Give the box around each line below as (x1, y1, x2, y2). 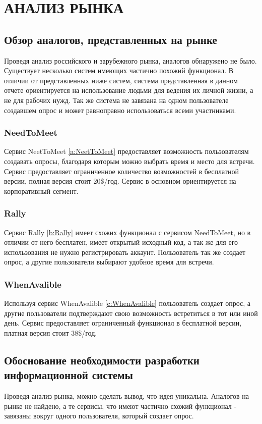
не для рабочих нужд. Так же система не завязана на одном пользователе (4, 94, 229, 105)
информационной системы (4, 367, 133, 383)
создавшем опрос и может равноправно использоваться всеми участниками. (4, 104, 236, 115)
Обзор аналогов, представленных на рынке (4, 31, 217, 47)
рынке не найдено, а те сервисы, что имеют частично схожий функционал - (4, 400, 237, 411)
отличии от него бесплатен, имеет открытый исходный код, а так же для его (4, 237, 238, 247)
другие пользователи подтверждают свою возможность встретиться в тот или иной (4, 307, 258, 318)
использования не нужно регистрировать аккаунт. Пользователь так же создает (4, 246, 246, 257)
